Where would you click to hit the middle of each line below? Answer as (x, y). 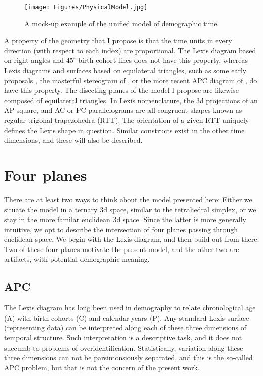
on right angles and (34, 60)
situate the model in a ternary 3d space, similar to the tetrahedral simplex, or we (130, 209)
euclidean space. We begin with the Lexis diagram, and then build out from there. (132, 239)
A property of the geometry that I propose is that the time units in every (118, 40)
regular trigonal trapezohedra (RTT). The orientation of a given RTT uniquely (127, 120)
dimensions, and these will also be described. (73, 140)
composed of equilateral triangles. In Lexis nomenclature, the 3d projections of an (131, 100)
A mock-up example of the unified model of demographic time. (122, 23)
